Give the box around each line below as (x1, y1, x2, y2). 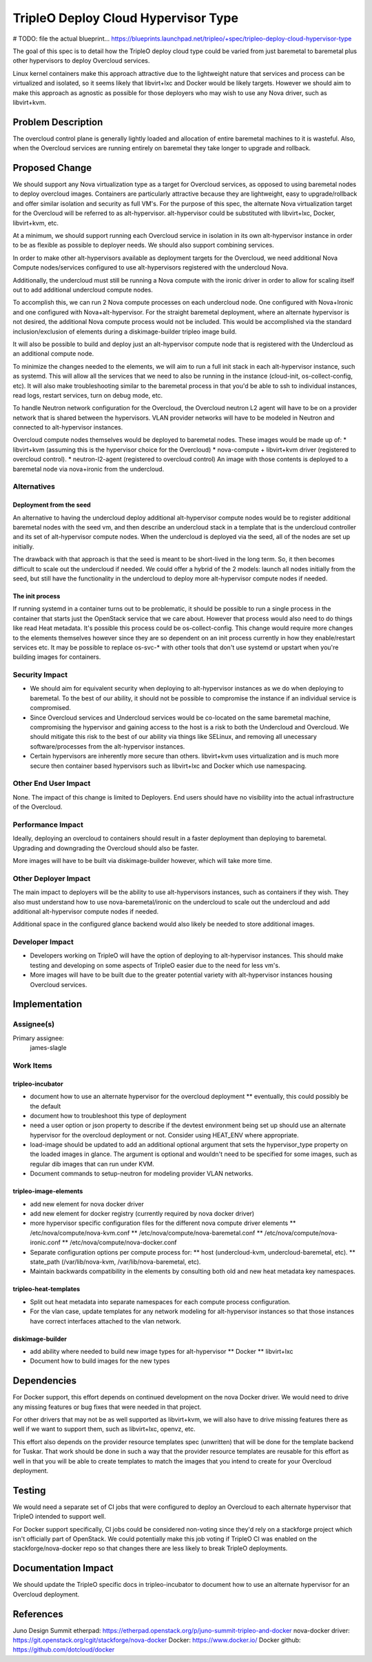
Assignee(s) (12, 1020, 55, 1029)
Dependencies (12, 1375, 77, 1387)
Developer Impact (12, 938, 74, 947)
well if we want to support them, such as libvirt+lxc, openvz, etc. (12, 1425, 196, 1433)
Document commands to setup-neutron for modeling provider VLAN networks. (30, 1169, 254, 1178)
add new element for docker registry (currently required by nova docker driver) (30, 1210, 255, 1218)
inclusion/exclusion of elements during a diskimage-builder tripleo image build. (12, 327, 237, 336)
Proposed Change (12, 162, 92, 174)
